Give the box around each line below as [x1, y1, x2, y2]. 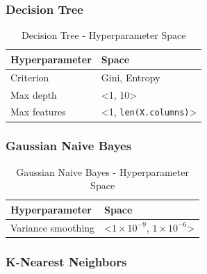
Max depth [10, 87, 57, 102]
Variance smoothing [10, 220, 95, 234]
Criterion [10, 70, 49, 84]
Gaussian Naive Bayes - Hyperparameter [16, 164, 189, 179]
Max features [10, 104, 66, 119]
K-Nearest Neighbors [6, 252, 127, 270]
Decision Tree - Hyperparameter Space [21, 28, 186, 42]
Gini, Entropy [101, 70, 160, 84]
